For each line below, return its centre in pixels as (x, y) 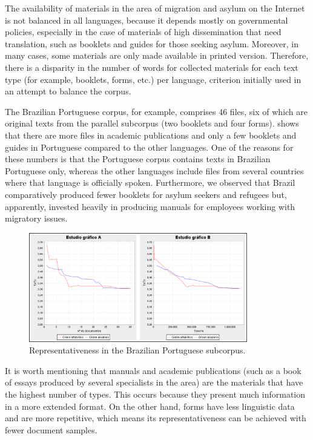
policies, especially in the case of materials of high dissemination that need (143, 32)
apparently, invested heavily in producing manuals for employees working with (150, 206)
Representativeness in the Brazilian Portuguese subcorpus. (137, 350)
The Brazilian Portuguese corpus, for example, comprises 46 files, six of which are (156, 111)
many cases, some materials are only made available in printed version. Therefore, (157, 55)
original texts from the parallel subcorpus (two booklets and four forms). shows (152, 123)
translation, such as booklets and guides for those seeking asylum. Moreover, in (152, 43)
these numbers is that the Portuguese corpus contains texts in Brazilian (138, 159)
